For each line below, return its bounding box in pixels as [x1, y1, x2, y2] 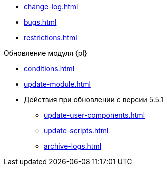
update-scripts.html [44, 126, 109, 135]
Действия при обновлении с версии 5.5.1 [24, 95, 164, 104]
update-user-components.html [44, 111, 145, 119]
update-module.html [24, 80, 91, 88]
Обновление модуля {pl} [4, 49, 87, 57]
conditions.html [24, 64, 75, 73]
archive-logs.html [44, 142, 102, 150]
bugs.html [24, 18, 57, 26]
